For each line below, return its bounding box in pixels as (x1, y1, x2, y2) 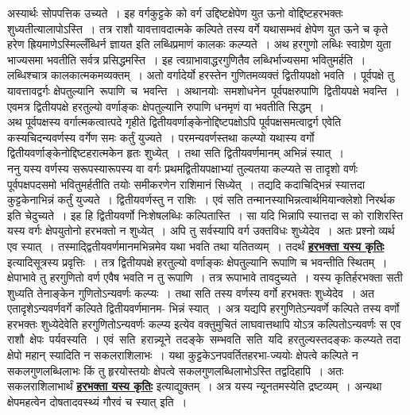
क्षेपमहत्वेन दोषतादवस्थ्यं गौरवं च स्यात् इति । (7, 393, 188, 409)
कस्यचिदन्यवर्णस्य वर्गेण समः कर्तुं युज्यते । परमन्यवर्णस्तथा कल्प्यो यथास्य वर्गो (7, 129, 315, 145)
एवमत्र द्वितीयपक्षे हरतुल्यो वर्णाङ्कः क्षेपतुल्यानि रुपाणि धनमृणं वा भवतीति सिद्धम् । (7, 98, 324, 114)
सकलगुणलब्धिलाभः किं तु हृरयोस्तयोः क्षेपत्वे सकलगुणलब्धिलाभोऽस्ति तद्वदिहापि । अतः (7, 362, 344, 378)
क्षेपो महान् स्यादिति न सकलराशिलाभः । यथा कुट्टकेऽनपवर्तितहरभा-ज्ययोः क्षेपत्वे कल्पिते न (7, 347, 358, 363)
